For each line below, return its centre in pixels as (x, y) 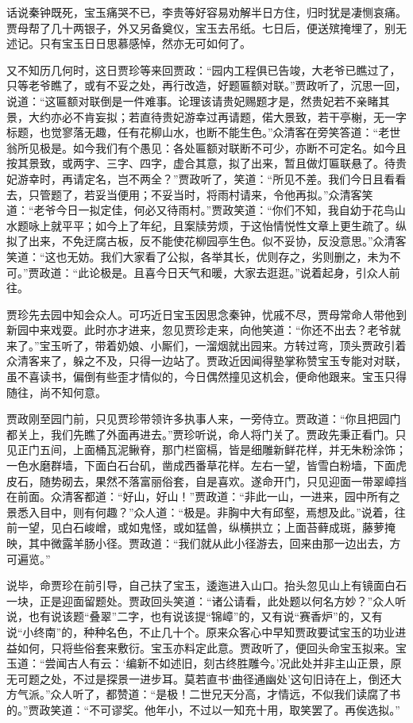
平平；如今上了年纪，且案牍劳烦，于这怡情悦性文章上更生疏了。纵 (234, 225)
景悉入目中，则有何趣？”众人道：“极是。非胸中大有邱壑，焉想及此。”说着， (201, 511)
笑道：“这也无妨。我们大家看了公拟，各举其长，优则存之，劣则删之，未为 (198, 256)
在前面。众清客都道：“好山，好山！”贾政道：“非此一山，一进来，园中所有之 (203, 496)
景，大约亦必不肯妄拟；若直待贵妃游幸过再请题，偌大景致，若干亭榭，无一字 (206, 116)
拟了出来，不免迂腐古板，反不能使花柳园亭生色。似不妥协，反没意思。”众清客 (206, 241)
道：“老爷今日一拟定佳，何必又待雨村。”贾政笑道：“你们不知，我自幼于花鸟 (201, 210)
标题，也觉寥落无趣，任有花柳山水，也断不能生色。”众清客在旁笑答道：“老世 (204, 132)
